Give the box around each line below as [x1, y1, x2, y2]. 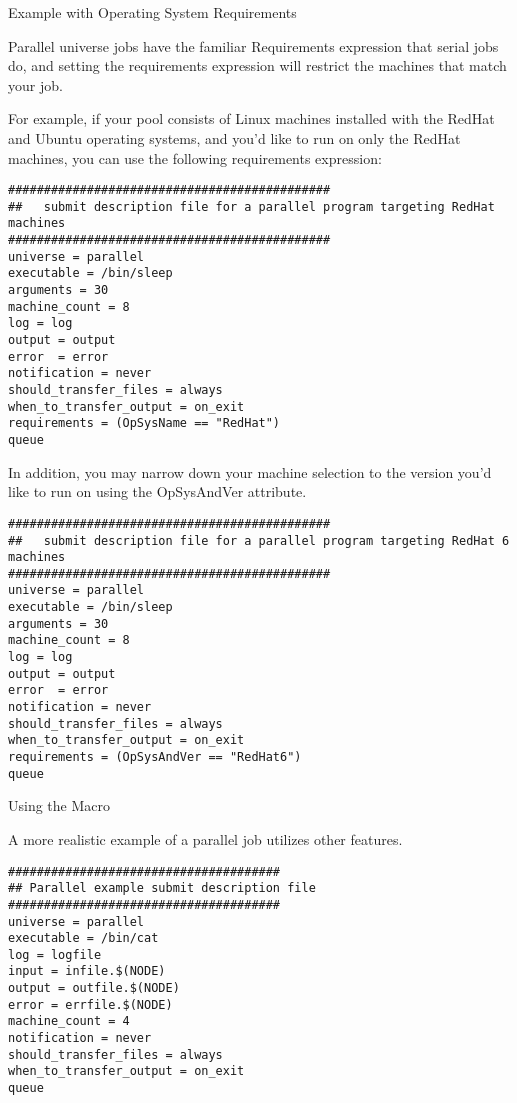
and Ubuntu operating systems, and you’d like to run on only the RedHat [8, 127, 461, 148]
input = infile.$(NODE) [8, 964, 166, 979]
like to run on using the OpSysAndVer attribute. [8, 481, 307, 502]
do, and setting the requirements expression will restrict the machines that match [8, 55, 507, 76]
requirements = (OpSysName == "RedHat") [8, 416, 281, 431]
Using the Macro [8, 795, 111, 816]
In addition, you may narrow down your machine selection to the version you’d [8, 461, 492, 482]
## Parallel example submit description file [8, 881, 316, 896]
